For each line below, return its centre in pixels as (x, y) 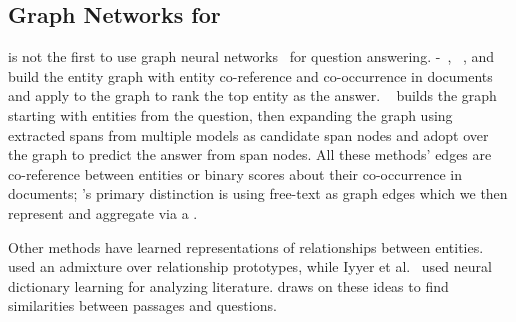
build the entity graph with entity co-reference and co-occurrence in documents (250, 75)
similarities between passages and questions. (142, 305)
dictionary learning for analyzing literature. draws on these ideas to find (228, 285)
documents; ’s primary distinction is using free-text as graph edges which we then (258, 193)
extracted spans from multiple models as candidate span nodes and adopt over (248, 134)
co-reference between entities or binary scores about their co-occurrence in (235, 173)
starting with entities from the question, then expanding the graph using (230, 114)
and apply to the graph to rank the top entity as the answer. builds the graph (252, 95)
